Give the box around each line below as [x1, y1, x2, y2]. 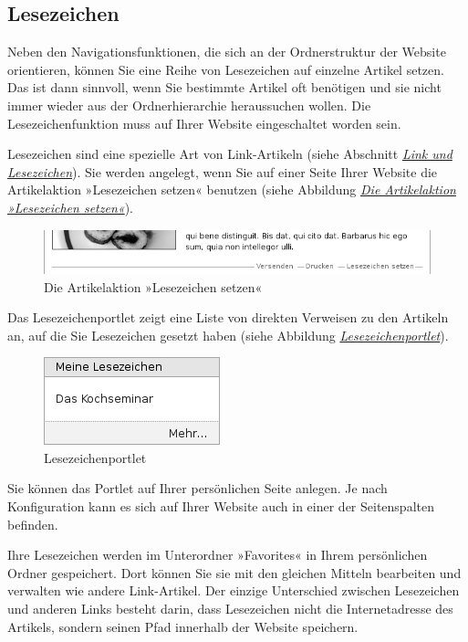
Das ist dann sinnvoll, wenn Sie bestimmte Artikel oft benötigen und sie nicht [7, 78, 442, 97]
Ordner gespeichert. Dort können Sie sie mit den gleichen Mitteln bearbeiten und [7, 563, 462, 582]
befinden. [7, 514, 58, 533]
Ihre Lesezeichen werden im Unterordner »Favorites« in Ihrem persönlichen [7, 545, 428, 564]
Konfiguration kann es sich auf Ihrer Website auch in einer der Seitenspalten [7, 497, 434, 516]
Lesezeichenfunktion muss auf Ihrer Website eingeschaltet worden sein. [7, 113, 401, 132]
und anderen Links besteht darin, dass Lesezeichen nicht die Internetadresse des [7, 599, 453, 618]
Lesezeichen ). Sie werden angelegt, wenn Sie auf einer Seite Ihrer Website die [7, 162, 438, 181]
